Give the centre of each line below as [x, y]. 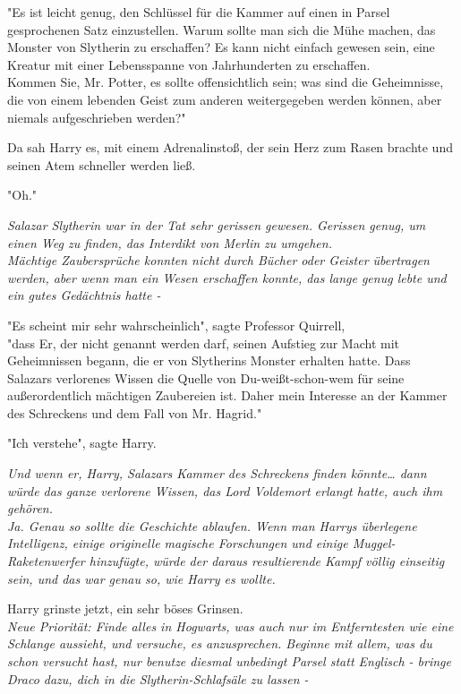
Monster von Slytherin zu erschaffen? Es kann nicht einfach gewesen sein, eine [221, 47]
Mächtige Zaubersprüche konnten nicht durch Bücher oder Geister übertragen [218, 260]
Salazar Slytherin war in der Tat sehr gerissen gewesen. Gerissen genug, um [217, 224]
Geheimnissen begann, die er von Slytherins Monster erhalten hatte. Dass [209, 360]
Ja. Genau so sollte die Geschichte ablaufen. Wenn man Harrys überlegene [212, 525]
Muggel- [374, 543]
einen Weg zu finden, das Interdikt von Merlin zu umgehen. [170, 242]
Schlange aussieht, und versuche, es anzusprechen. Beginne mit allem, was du [220, 643]
